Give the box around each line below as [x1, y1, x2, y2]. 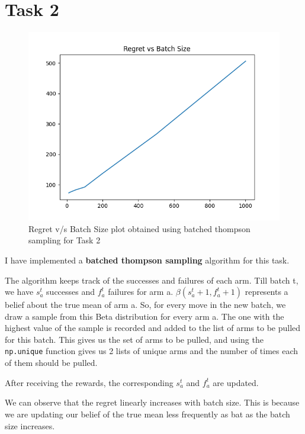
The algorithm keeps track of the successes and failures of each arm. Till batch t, [5, 274, 298, 286]
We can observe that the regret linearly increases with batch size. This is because [5, 396, 300, 409]
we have [5, 285, 34, 298]
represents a [245, 285, 288, 298]
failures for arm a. [108, 285, 174, 298]
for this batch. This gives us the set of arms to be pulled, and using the [5, 333, 264, 345]
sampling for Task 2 [28, 234, 101, 246]
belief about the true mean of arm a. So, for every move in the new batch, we [5, 298, 286, 311]
